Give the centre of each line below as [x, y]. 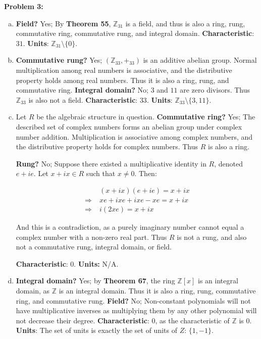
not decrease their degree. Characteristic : [83, 320]
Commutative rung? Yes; [59, 60]
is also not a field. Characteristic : [83, 99]
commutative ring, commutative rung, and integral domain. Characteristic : [135, 33]
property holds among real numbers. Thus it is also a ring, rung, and [122, 80]
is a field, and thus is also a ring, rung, [185, 23]
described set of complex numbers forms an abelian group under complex [129, 126]
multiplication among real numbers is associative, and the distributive [124, 70]
